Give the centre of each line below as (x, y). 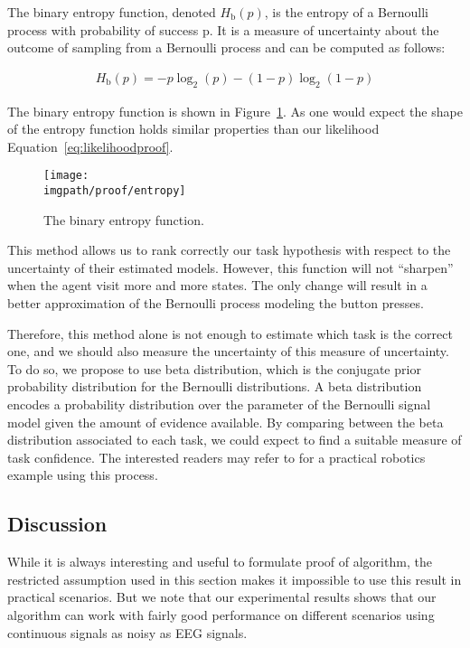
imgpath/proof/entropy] (115, 191)
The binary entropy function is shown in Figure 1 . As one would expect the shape (235, 111)
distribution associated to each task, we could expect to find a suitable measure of (235, 440)
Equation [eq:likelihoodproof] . (90, 146)
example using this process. (83, 475)
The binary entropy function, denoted (112, 12)
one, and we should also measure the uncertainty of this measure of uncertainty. (228, 351)
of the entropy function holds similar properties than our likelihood (193, 129)
